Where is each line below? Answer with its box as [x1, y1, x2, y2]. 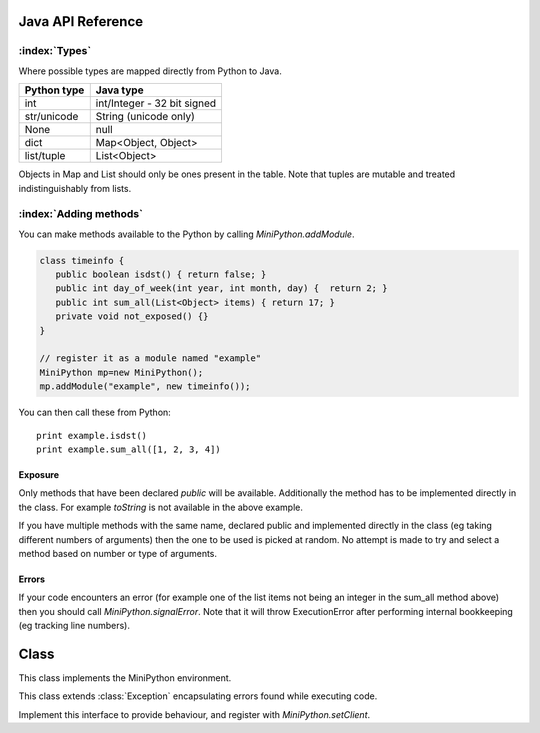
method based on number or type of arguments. [18, 547, 218, 559]
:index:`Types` [18, 44, 92, 58]
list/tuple [24, 149, 66, 163]
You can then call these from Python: [18, 406, 172, 419]
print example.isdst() [36, 430, 148, 441]
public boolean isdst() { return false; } [55, 269, 267, 280]
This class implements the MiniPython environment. [18, 671, 232, 684]
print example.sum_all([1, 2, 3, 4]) [36, 443, 222, 455]
